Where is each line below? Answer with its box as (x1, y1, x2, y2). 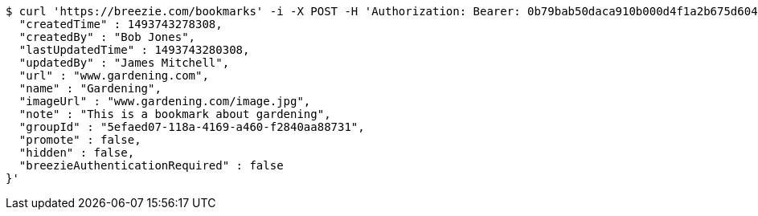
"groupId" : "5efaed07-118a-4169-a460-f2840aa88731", (18, 120, 365, 133)
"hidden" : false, (18, 146, 135, 159)
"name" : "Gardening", (18, 82, 162, 95)
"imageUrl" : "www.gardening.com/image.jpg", (18, 95, 311, 108)
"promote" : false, (18, 133, 141, 146)
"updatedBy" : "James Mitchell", (18, 56, 230, 69)
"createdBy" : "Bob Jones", (18, 31, 196, 43)
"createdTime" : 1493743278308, (18, 18, 223, 31)
